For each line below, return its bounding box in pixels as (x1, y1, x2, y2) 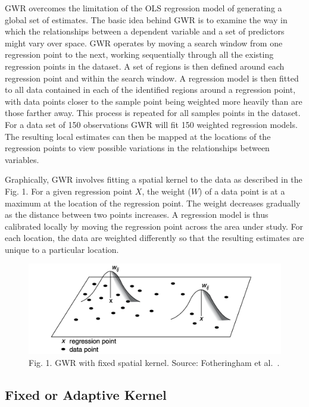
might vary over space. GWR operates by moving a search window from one (5, 36, 283, 49)
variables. (5, 153, 39, 165)
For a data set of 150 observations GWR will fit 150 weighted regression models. (5, 118, 298, 130)
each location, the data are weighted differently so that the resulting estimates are (5, 231, 304, 244)
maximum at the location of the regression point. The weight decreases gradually (5, 196, 301, 209)
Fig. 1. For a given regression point (5, 184, 133, 197)
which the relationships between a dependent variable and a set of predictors (5, 25, 285, 37)
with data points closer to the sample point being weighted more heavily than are (5, 95, 302, 107)
